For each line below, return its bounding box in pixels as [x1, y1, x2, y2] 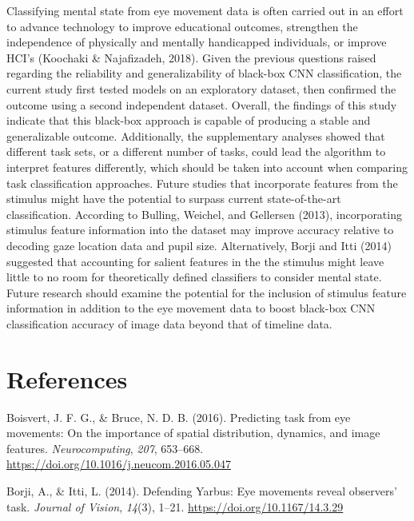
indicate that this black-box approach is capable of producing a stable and [6, 112, 371, 129]
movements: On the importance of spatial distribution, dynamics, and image [6, 424, 380, 441]
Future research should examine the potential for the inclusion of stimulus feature [6, 284, 407, 300]
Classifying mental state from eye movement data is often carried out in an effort [6, 2, 404, 18]
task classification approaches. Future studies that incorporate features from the [6, 174, 398, 191]
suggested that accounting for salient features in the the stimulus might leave [6, 253, 384, 269]
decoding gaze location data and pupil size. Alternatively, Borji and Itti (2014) [6, 237, 392, 253]
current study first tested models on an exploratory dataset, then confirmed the [6, 80, 396, 97]
